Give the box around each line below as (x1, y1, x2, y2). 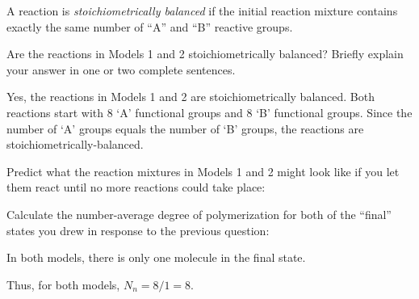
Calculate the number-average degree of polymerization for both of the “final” (6, 205, 392, 222)
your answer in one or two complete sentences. (6, 61, 236, 78)
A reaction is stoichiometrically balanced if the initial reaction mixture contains (6, 2, 398, 19)
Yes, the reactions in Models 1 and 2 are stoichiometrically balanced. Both (6, 88, 375, 105)
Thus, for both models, (6, 276, 120, 293)
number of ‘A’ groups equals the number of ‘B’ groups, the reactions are (6, 120, 364, 137)
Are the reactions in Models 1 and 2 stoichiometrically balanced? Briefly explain (6, 45, 404, 62)
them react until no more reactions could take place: (6, 179, 266, 196)
